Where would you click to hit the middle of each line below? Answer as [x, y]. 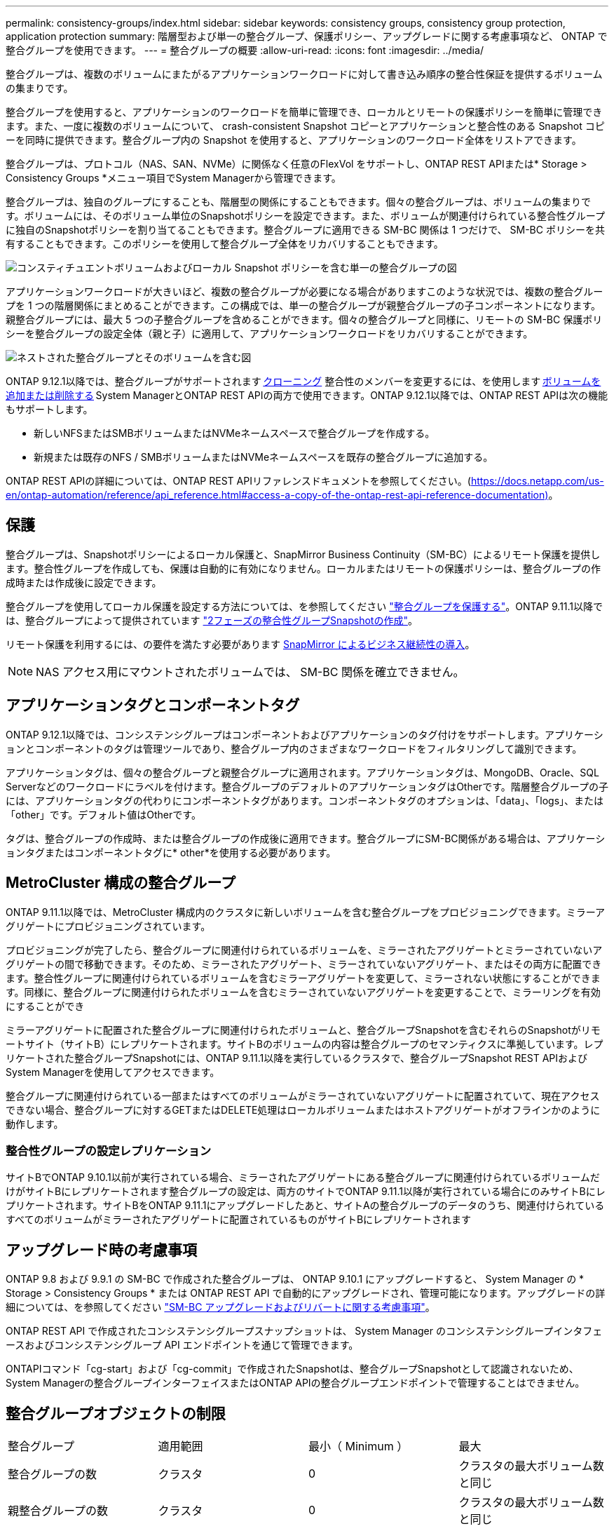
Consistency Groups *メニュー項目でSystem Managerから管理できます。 [173, 178]
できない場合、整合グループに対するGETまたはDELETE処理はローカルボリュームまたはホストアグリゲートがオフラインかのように [303, 1110]
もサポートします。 [49, 409]
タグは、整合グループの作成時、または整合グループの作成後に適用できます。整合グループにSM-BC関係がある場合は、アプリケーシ [306, 838]
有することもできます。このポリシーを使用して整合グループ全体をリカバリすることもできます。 [225, 244]
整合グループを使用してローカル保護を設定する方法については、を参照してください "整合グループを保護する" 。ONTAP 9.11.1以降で [305, 606]
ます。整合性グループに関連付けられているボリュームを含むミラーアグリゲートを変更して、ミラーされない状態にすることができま [303, 978]
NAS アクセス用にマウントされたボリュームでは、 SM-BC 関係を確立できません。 [250, 672]
